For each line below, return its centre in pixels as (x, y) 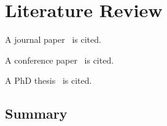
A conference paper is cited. (60, 60)
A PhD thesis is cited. (49, 80)
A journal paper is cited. (53, 39)
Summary (36, 113)
